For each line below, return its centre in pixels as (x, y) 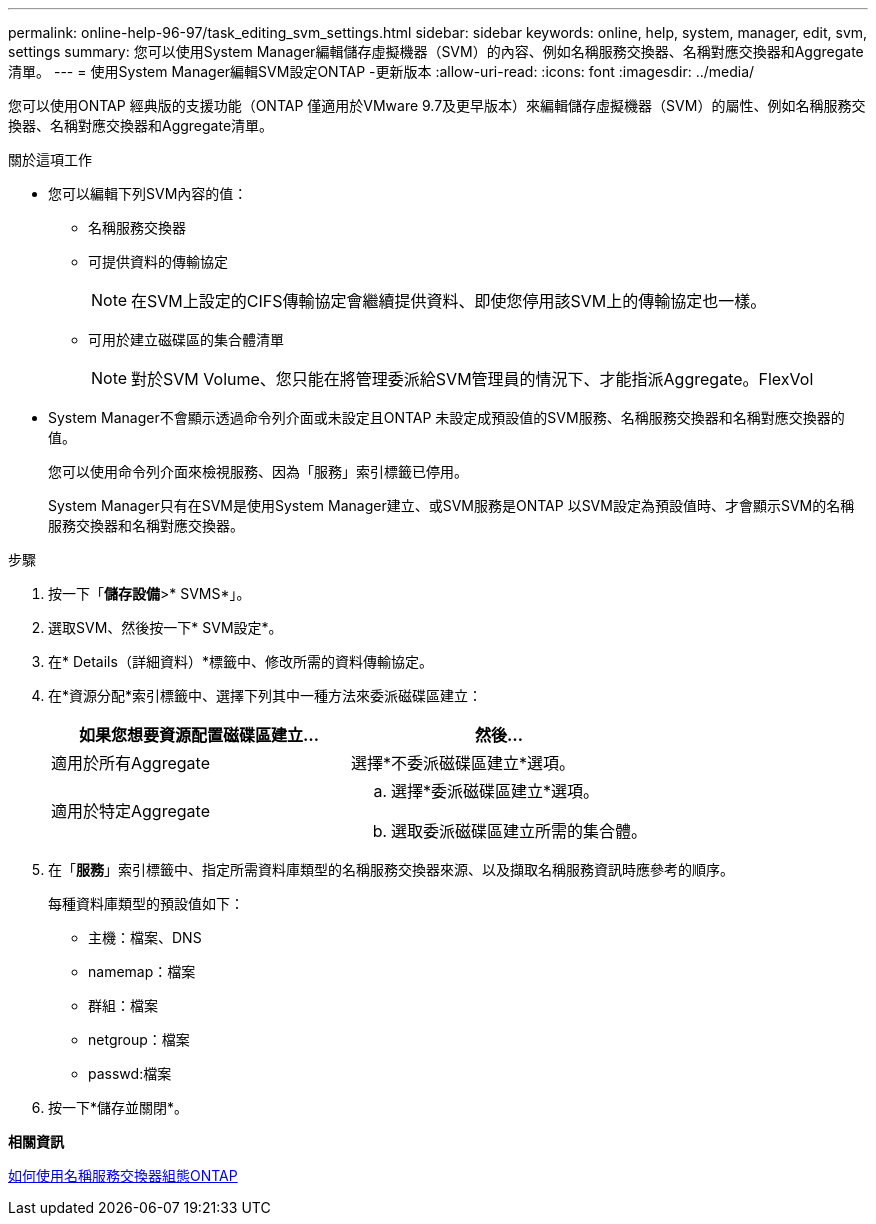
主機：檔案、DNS (145, 937)
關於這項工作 (50, 159)
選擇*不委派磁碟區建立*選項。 (463, 763)
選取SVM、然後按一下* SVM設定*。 (165, 627)
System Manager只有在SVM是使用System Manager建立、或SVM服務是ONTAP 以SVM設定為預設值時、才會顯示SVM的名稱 (451, 505)
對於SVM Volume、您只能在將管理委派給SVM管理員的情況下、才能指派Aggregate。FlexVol (472, 379)
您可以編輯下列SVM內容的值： (148, 193)
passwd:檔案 (130, 1073)
